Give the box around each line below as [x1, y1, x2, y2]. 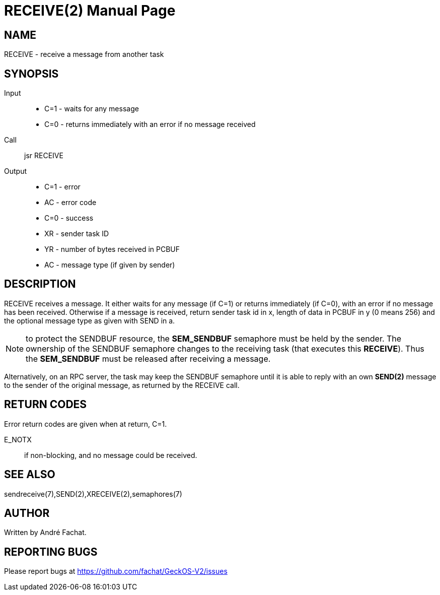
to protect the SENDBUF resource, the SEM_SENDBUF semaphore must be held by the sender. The [26, 333, 402, 344]
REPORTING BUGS [4, 545, 98, 558]
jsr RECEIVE [24, 151, 63, 160]
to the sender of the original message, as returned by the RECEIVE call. [4, 380, 240, 389]
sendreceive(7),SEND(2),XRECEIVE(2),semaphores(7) [4, 489, 182, 498]
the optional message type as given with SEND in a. [4, 316, 175, 325]
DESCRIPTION [4, 278, 76, 291]
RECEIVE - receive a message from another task [4, 50, 164, 59]
